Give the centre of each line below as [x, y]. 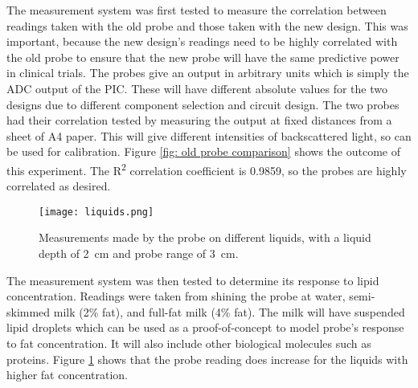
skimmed [29, 311]
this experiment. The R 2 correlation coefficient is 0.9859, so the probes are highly [207, 169]
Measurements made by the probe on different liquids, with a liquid [205, 237]
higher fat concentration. [67, 375]
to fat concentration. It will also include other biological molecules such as [189, 343]
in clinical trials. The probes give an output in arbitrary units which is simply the [208, 73]
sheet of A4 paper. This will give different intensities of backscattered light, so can [209, 135]
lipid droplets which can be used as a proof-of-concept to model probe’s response [205, 327]
